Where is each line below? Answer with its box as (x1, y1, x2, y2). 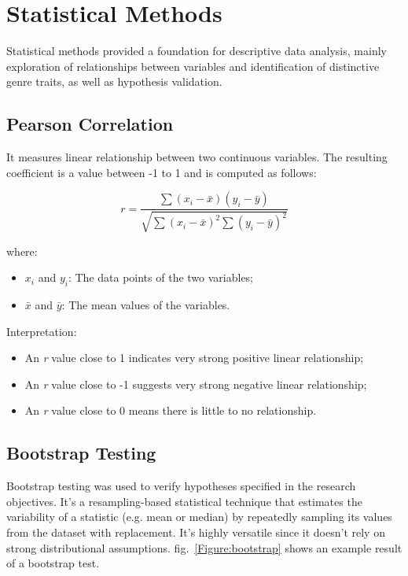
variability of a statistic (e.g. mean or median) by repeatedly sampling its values (6, 508, 392, 525)
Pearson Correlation (6, 112, 174, 136)
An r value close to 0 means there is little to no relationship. (24, 402, 317, 419)
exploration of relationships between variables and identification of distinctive (6, 57, 380, 74)
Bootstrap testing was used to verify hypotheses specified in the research (6, 478, 356, 494)
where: (6, 242, 38, 259)
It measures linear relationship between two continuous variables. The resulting (6, 149, 388, 165)
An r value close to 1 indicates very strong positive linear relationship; (24, 349, 364, 366)
